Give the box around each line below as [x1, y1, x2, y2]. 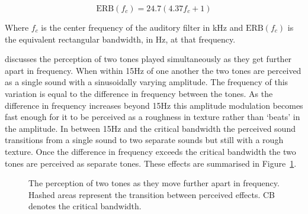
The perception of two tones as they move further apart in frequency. [28, 177, 280, 189]
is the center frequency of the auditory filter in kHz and [41, 21, 243, 33]
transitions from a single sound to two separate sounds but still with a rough [5, 134, 284, 146]
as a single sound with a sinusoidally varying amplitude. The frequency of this [5, 76, 288, 88]
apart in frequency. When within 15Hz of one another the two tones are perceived [5, 64, 301, 76]
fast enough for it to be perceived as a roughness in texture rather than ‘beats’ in [5, 111, 300, 123]
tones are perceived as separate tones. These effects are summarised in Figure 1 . [5, 157, 297, 169]
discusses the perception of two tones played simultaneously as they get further [5, 53, 292, 65]
